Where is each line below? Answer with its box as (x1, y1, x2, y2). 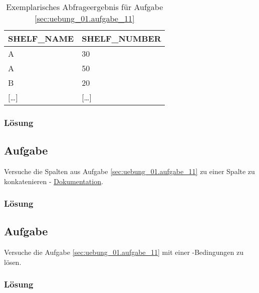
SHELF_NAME (8, 33, 74, 44)
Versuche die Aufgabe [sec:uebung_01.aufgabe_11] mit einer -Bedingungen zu (4, 247, 244, 257)
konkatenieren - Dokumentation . (4, 176, 103, 186)
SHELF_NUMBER (82, 33, 161, 44)
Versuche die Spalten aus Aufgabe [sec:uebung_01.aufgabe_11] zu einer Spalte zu (4, 166, 255, 177)
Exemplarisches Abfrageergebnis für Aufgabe (6, 1, 163, 13)
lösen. (4, 256, 22, 267)
